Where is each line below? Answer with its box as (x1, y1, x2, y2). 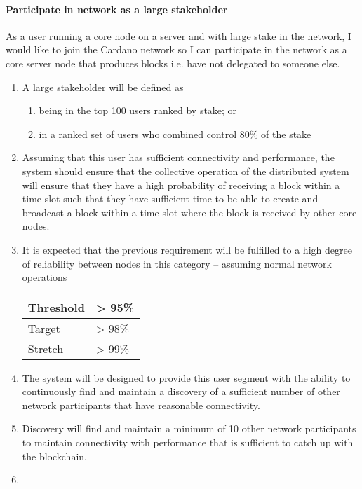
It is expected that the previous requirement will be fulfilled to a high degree (22, 242, 352, 256)
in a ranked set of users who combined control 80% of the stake (39, 126, 311, 141)
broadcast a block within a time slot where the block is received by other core (22, 205, 357, 219)
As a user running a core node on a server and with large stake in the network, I (6, 28, 351, 43)
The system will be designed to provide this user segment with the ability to (22, 370, 351, 385)
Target (27, 319, 60, 336)
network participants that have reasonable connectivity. (22, 397, 260, 412)
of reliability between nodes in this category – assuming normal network (22, 256, 332, 270)
